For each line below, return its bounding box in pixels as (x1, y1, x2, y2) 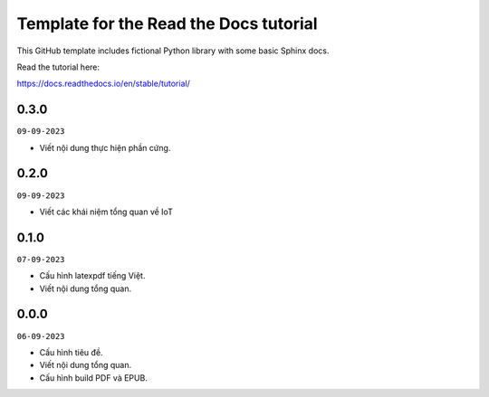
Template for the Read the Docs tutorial (16, 14, 318, 33)
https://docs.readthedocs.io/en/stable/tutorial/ (16, 78, 190, 90)
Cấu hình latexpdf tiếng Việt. (39, 270, 146, 281)
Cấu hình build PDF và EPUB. (39, 372, 149, 383)
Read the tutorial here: (16, 61, 100, 72)
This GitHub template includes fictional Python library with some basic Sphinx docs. (16, 45, 330, 56)
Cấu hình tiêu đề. (39, 346, 103, 357)
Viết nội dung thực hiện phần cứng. (39, 142, 171, 153)
